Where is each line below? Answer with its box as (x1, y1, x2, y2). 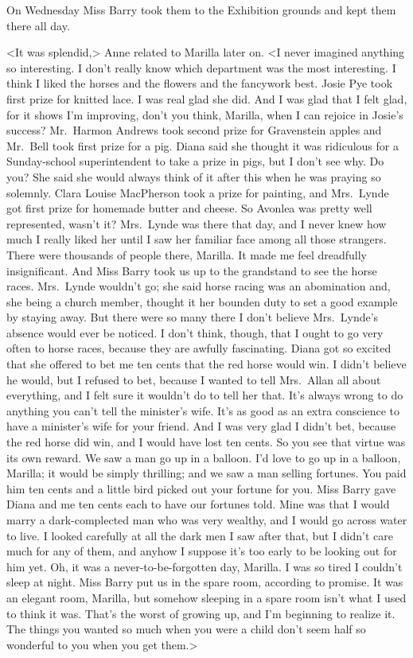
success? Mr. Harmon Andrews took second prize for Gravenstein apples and (6, 122, 382, 138)
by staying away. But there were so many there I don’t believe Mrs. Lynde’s (6, 309, 379, 325)
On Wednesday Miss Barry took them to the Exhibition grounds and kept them (6, 2, 396, 18)
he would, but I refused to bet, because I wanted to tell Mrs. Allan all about (6, 371, 381, 387)
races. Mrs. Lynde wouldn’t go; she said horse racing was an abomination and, (6, 278, 391, 294)
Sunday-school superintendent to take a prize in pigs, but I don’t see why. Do (6, 153, 384, 169)
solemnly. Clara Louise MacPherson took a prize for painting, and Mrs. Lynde (6, 184, 389, 201)
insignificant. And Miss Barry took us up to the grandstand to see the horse (6, 262, 377, 278)
